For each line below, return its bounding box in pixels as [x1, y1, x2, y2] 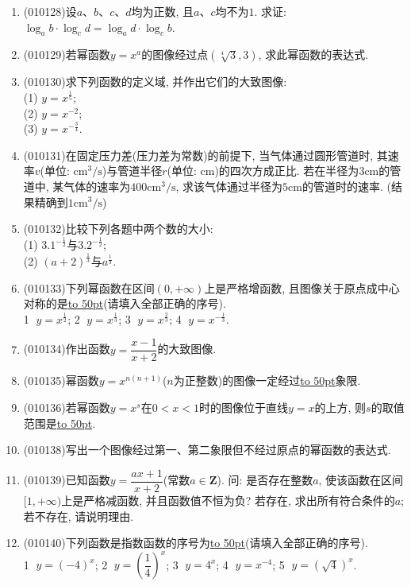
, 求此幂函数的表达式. [258, 46, 369, 63]
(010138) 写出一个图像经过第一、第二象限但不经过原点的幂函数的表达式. [23, 441, 391, 458]
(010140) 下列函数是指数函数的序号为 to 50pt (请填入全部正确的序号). [23, 534, 368, 551]
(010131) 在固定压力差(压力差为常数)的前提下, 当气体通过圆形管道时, [23, 146, 374, 163]
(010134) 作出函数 [23, 340, 110, 357]
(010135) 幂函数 [23, 372, 99, 389]
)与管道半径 [102, 162, 163, 179]
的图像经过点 [141, 46, 209, 63]
